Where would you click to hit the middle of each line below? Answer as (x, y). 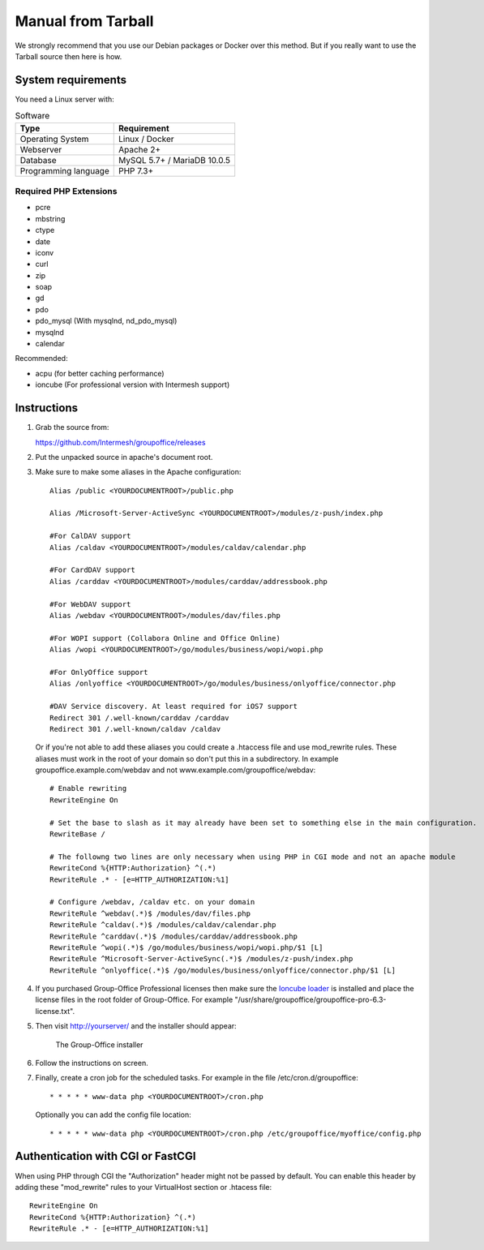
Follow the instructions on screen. (92, 1063)
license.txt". (55, 1011)
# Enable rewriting (88, 788)
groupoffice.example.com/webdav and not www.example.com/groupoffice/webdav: (176, 770)
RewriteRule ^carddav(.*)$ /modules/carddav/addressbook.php (173, 936)
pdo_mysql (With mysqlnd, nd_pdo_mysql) (106, 321)
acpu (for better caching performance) (100, 373)
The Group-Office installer (99, 1044)
